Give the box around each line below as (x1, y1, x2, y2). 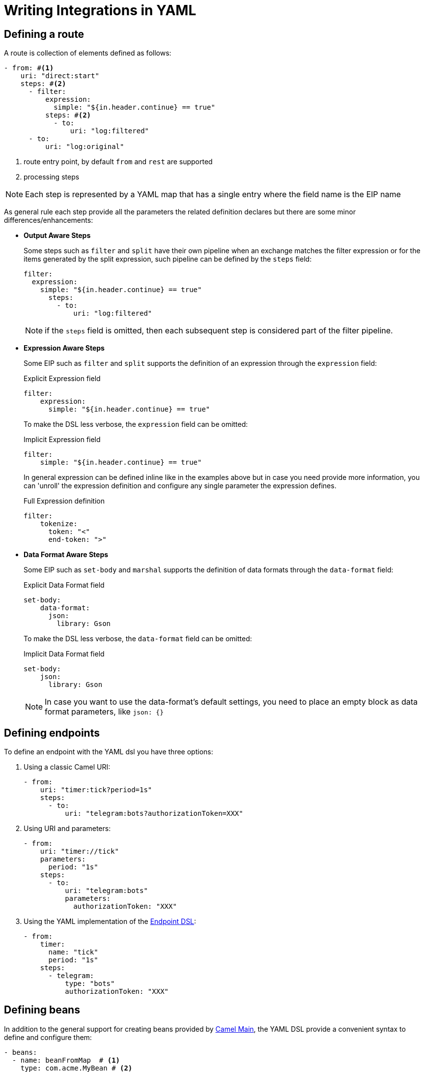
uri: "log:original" (45, 143, 124, 151)
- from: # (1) (4, 64, 54, 72)
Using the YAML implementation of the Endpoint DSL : (24, 917, 197, 926)
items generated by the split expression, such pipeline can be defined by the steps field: (24, 255, 312, 264)
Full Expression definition (24, 497, 105, 506)
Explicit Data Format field (24, 581, 105, 590)
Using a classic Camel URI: (24, 763, 111, 772)
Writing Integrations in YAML (4, 2, 197, 19)
